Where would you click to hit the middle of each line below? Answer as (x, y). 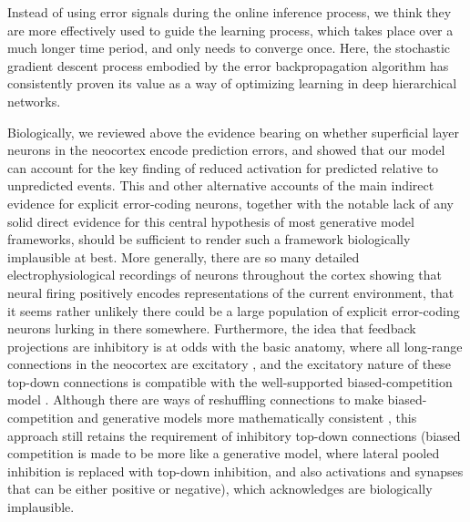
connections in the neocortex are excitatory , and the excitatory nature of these (229, 364)
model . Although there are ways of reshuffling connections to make (195, 399)
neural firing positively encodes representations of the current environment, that (231, 292)
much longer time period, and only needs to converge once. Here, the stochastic (229, 48)
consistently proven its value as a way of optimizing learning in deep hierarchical (232, 83)
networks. (34, 101)
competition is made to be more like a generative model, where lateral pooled (224, 453)
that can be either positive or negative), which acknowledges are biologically (220, 489)
